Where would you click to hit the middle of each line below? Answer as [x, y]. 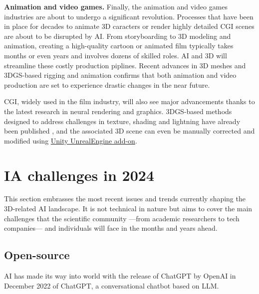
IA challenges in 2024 [79, 175]
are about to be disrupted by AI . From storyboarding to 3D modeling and [118, 36]
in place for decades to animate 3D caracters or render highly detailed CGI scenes [129, 26]
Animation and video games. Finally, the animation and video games [116, 6]
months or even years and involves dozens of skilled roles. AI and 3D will [116, 55]
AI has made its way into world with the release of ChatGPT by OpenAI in [120, 276]
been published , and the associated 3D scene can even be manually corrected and [129, 131]
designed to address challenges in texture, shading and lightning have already [122, 121]
